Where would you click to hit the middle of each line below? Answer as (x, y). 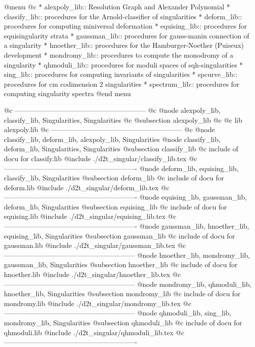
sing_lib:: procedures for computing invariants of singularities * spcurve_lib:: (121, 74)
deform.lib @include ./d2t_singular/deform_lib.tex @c (87, 187)
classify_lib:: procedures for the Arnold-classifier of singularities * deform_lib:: (123, 16)
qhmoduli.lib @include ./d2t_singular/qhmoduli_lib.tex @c (94, 332)
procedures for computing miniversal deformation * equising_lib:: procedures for (126, 26)
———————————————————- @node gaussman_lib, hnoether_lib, (127, 226)
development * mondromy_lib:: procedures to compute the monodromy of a (119, 54)
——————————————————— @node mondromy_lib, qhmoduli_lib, (128, 284)
